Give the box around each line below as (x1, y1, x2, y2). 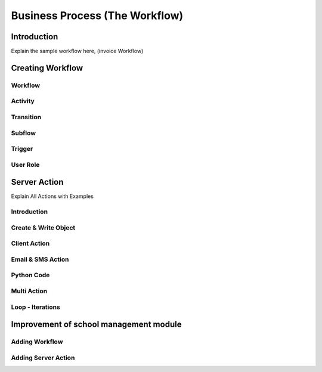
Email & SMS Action (11, 255, 69, 263)
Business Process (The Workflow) (11, 9, 184, 22)
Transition (11, 113, 42, 121)
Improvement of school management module (11, 320, 182, 330)
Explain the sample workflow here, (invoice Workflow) (11, 48, 144, 55)
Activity (11, 97, 35, 106)
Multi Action (11, 287, 48, 295)
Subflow (11, 129, 36, 137)
